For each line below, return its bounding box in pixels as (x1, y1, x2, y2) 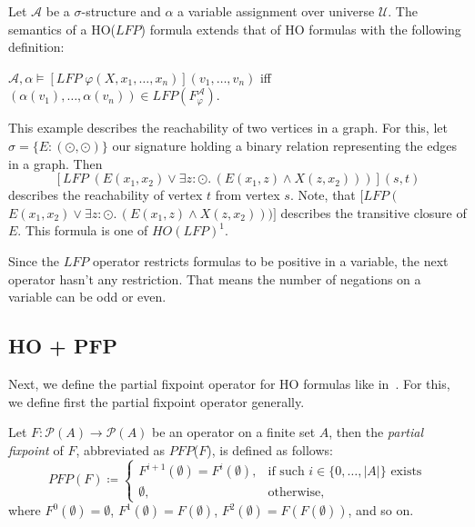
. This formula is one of (17, 221, 148, 240)
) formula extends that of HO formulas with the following (140, 19, 461, 38)
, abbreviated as (76, 440, 166, 459)
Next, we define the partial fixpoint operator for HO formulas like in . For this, (8, 373, 450, 393)
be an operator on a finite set (152, 423, 316, 442)
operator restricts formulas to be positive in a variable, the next (92, 251, 449, 270)
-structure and (81, 2, 161, 20)
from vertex (215, 185, 280, 204)
